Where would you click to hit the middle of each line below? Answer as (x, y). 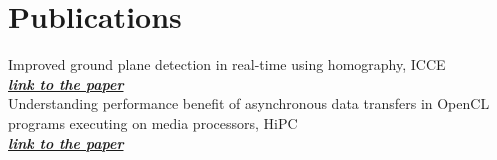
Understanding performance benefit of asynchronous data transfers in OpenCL (249, 103)
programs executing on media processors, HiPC (153, 122)
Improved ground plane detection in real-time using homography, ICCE (227, 64)
